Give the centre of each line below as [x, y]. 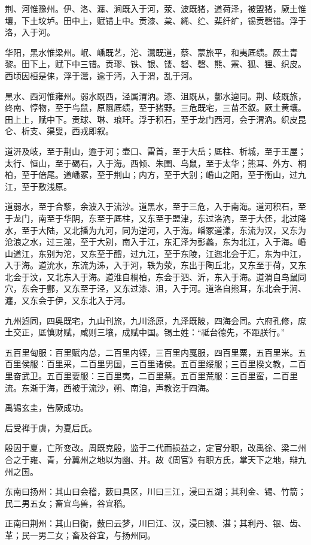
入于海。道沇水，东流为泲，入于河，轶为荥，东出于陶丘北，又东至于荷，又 [151, 265]
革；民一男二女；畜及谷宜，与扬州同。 [80, 535]
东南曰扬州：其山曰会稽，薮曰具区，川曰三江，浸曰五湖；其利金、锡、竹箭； [155, 491]
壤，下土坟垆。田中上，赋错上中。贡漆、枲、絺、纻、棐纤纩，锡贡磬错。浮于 [155, 20]
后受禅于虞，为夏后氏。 [51, 427]
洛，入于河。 [30, 32]
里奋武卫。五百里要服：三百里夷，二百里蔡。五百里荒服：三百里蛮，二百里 [151, 376]
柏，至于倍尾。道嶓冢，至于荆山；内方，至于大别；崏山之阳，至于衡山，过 [151, 175]
